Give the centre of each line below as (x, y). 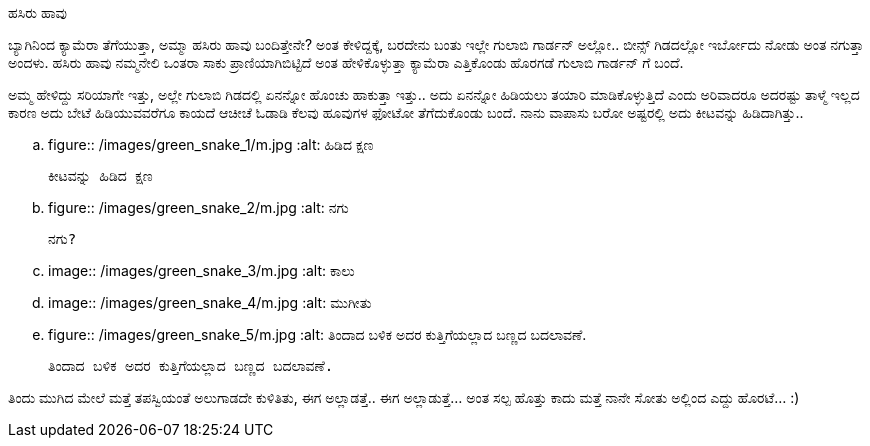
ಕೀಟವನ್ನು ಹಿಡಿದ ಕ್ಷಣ (100, 176)
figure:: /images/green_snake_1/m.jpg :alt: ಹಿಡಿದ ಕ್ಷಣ (211, 144)
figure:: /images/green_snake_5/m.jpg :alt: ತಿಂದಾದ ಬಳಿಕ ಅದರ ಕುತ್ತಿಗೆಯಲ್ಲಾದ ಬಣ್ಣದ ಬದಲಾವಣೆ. (317, 334)
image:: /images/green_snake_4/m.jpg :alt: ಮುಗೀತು (210, 302)
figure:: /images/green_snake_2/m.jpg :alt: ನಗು (198, 207)
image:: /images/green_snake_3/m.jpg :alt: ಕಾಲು (201, 270)
